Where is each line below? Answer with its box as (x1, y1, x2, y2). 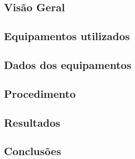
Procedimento (4, 86, 76, 101)
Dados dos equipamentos (4, 57, 132, 72)
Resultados (4, 114, 60, 130)
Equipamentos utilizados (4, 28, 130, 44)
